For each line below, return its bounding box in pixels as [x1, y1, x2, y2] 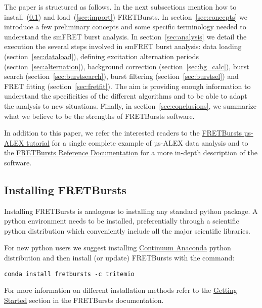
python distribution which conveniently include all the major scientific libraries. [4, 225, 250, 236]
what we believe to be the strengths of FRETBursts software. [4, 110, 195, 121]
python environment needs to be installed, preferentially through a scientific [4, 215, 239, 226]
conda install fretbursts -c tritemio [4, 270, 135, 278]
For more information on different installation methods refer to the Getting [4, 285, 237, 295]
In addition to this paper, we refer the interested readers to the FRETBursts [4, 127, 242, 138]
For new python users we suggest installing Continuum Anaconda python [4, 242, 231, 253]
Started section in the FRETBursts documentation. [4, 294, 164, 305]
